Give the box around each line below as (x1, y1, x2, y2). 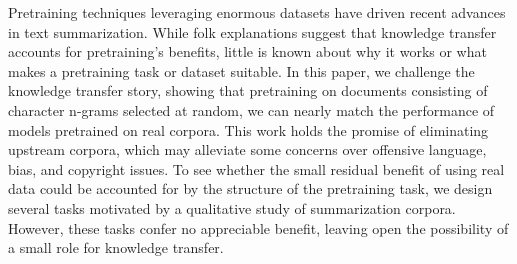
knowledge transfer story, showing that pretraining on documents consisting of (8, 80, 488, 101)
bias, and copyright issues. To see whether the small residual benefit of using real (8, 158, 505, 179)
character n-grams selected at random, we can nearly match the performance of (8, 99, 495, 120)
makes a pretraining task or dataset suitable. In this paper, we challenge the (8, 60, 475, 81)
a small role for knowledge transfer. (8, 237, 224, 258)
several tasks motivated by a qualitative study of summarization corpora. (8, 197, 456, 218)
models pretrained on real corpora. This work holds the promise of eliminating (8, 119, 489, 140)
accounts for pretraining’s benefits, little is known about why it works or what (8, 41, 487, 62)
